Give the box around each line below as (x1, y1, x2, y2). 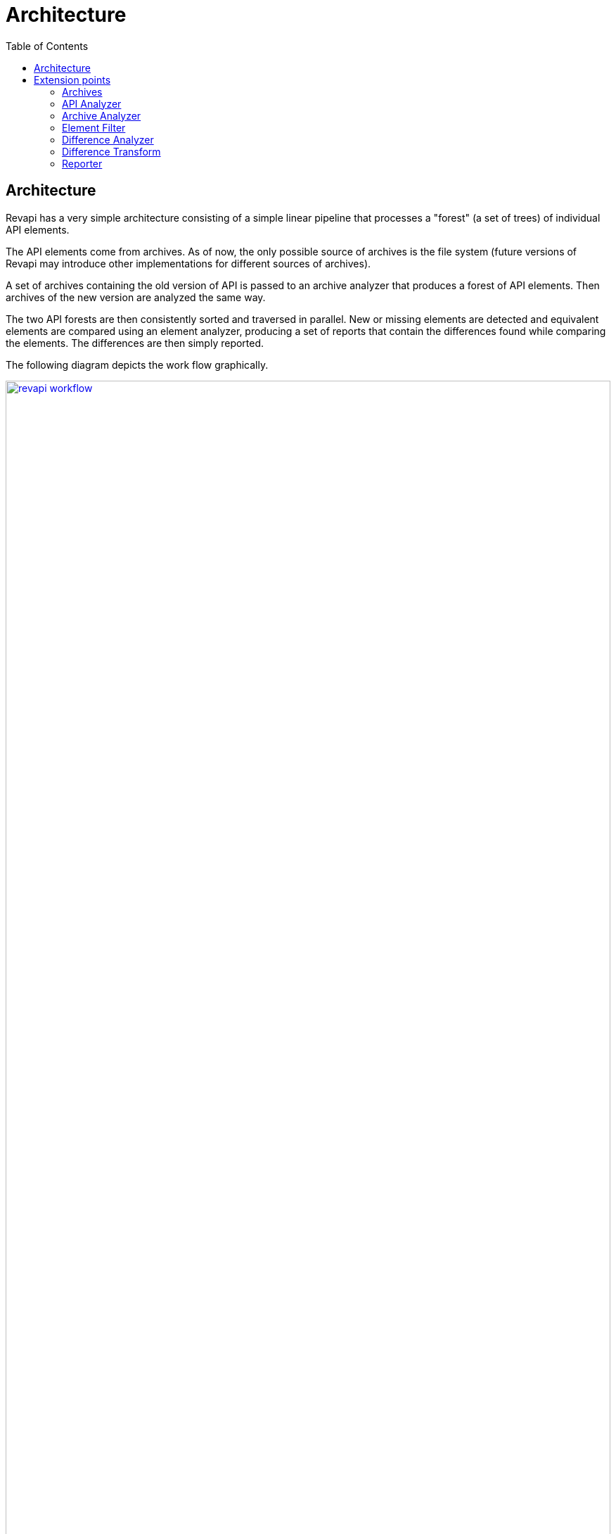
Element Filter (62, 121, 126, 134)
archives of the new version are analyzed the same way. (6, 291, 266, 303)
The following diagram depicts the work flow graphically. (6, 358, 269, 371)
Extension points (34, 73, 111, 86)
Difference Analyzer (62, 133, 154, 146)
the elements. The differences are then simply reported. (6, 336, 264, 349)
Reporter (62, 157, 103, 170)
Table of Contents (6, 39, 89, 52)
